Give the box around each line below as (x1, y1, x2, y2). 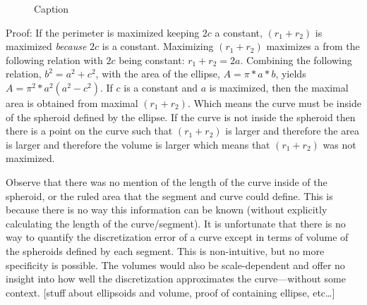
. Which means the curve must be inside (187, 95, 361, 110)
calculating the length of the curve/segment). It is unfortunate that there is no (6, 216, 346, 230)
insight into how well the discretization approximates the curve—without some (6, 271, 346, 286)
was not (323, 137, 356, 151)
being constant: (119, 52, 185, 67)
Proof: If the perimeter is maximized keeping (6, 25, 200, 39)
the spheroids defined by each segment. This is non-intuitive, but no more (6, 243, 325, 258)
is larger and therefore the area (225, 123, 359, 138)
